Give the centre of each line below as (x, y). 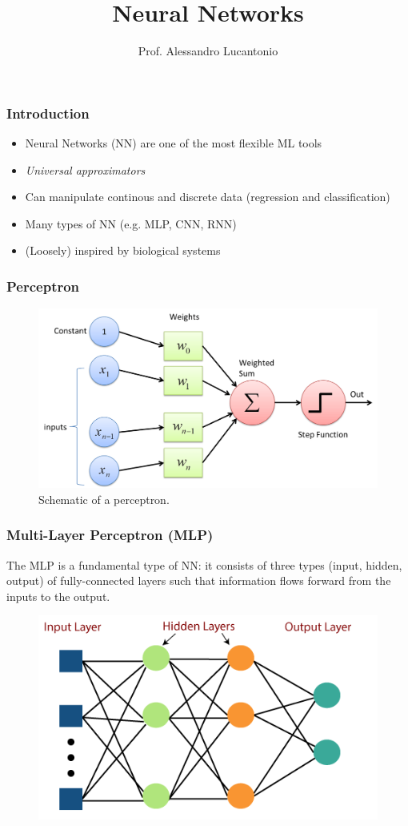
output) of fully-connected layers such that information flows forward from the (199, 580)
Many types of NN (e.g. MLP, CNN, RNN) (131, 223)
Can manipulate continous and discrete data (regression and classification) (208, 197)
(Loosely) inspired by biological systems (123, 250)
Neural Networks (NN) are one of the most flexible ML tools (174, 143)
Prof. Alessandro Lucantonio (208, 51)
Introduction (48, 113)
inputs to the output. (58, 596)
